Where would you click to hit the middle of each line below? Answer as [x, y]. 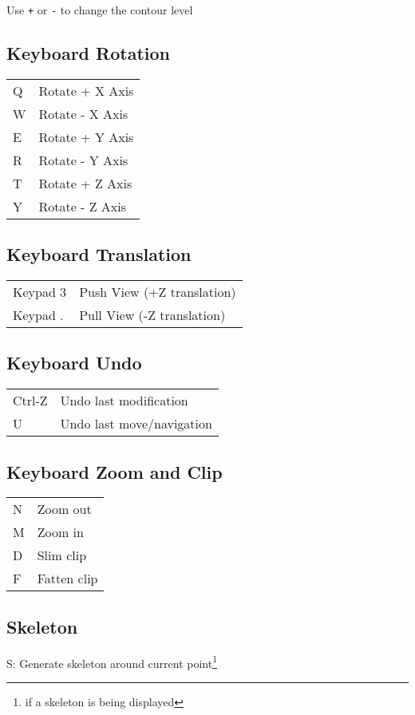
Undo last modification [124, 401]
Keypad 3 [40, 292]
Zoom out [64, 509]
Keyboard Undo [74, 363]
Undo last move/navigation [136, 424]
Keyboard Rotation [88, 53]
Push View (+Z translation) [158, 292]
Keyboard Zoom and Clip [115, 471]
